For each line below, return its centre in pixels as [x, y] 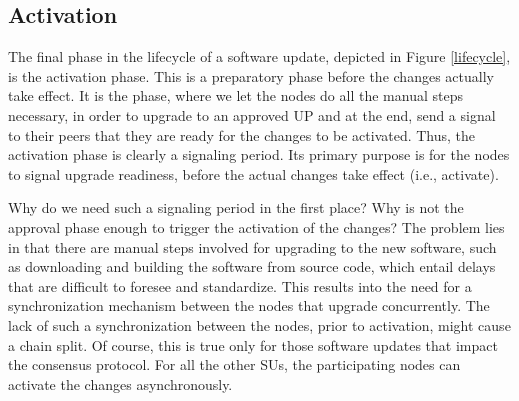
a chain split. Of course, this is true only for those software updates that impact [253, 344]
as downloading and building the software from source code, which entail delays [252, 266]
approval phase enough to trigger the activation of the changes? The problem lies [256, 226]
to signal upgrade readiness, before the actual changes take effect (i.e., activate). [253, 173]
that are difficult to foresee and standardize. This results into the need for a [240, 285]
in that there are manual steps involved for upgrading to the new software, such [252, 246]
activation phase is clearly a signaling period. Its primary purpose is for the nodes [259, 154]
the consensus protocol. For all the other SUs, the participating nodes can [234, 364]
